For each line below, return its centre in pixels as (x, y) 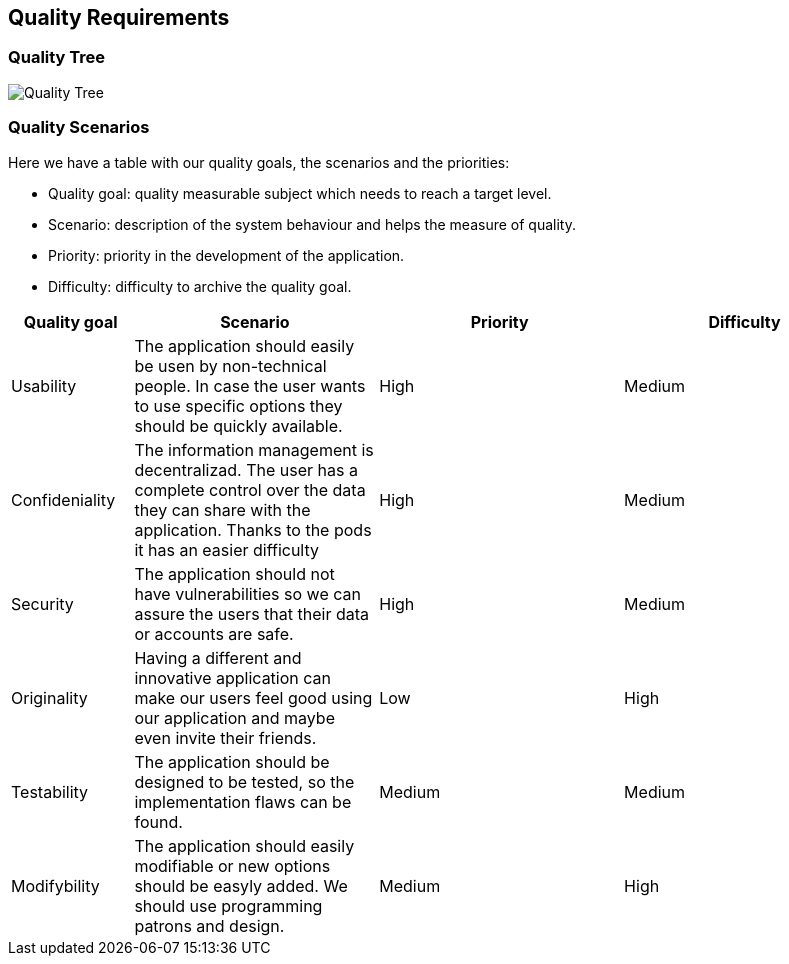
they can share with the (222, 509)
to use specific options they (238, 405)
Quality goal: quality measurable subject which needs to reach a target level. (300, 193)
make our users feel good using (253, 697)
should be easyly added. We (241, 885)
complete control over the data (250, 489)
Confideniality (63, 499)
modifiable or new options (232, 865)
